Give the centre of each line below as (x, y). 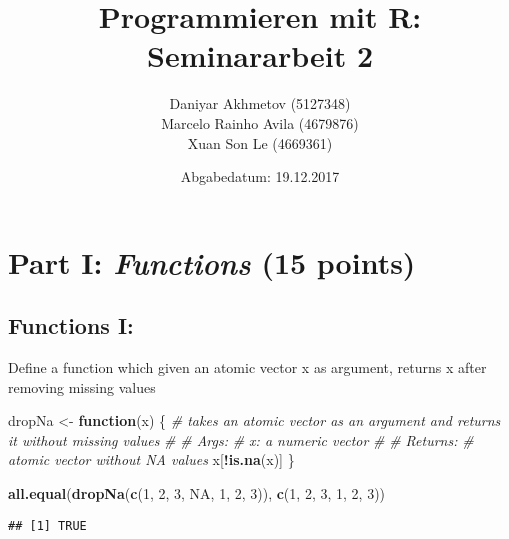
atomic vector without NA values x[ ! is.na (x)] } (151, 459)
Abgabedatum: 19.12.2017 (260, 176)
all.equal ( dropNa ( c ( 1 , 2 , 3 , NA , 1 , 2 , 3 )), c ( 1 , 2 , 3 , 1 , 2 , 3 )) (197, 493)
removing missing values (82, 386)
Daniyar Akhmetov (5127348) (260, 103)
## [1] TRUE (47, 525)
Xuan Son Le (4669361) (260, 142)
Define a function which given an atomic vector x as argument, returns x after (247, 367)
